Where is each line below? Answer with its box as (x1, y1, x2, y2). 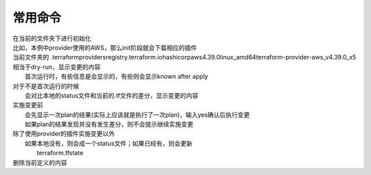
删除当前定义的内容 (12, 158, 67, 167)
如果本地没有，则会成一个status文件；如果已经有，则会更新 (25, 139, 193, 147)
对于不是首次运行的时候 (12, 82, 79, 90)
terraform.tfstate (36, 149, 84, 157)
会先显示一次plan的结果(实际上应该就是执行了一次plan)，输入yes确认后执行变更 (25, 110, 250, 119)
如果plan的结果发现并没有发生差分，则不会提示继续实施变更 (25, 120, 194, 129)
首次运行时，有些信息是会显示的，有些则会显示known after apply (25, 72, 209, 81)
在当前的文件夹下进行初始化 (12, 34, 91, 42)
